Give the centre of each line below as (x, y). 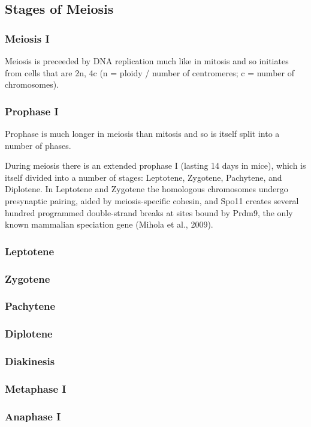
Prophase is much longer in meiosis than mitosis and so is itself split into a (142, 133)
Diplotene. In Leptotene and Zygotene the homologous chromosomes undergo (147, 189)
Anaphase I (33, 416)
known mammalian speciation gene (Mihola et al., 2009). (109, 224)
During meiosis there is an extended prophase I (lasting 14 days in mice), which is (155, 165)
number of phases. (38, 145)
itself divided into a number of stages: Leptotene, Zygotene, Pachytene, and (144, 177)
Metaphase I (36, 388)
